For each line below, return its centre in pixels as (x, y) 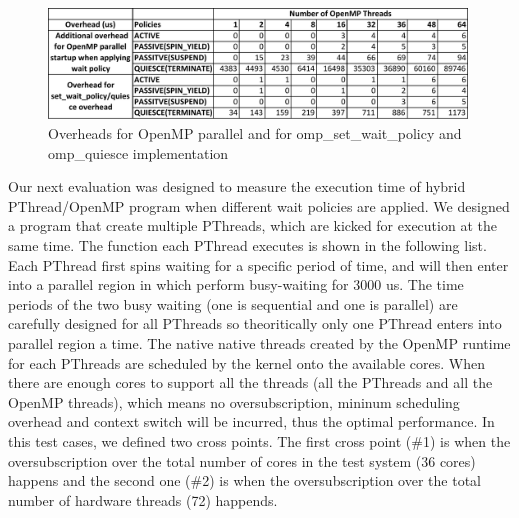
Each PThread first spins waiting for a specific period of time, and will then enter (258, 264)
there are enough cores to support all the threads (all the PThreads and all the (250, 382)
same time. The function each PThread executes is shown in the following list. (247, 245)
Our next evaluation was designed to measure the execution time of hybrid (237, 186)
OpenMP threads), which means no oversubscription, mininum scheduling (234, 401)
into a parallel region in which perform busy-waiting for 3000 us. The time (236, 284)
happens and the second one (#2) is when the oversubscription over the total (244, 480)
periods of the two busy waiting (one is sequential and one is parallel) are (233, 303)
